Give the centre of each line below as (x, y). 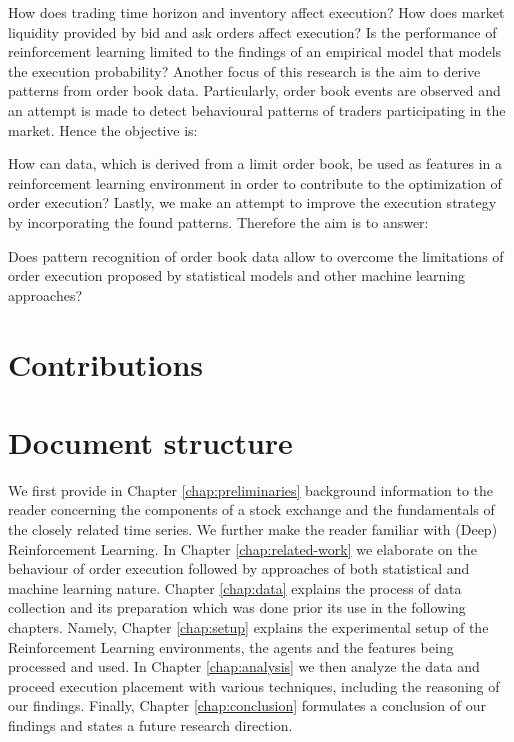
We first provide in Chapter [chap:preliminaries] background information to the (251, 489)
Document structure (150, 441)
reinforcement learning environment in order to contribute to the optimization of (255, 182)
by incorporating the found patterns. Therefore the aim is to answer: (218, 221)
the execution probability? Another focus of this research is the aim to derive (244, 70)
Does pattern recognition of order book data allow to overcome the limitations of (256, 255)
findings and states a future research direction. (150, 724)
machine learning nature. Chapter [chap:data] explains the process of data (235, 587)
